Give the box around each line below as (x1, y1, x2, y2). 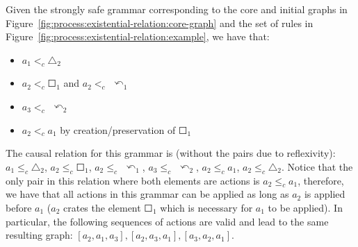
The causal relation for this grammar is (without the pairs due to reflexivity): (6, 146, 336, 160)
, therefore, (298, 173, 344, 187)
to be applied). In (268, 200, 343, 214)
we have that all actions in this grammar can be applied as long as (6, 187, 289, 201)
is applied (304, 187, 345, 201)
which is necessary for (160, 200, 253, 214)
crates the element (63, 200, 141, 214)
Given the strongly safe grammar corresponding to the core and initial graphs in (6, 2, 348, 16)
